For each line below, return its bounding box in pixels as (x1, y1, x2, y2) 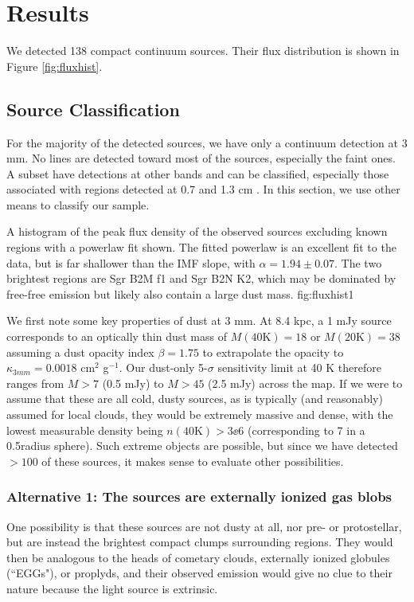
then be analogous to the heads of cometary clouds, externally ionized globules (6, 549, 390, 565)
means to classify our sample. (6, 196, 150, 213)
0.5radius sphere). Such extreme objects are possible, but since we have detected (6, 437, 398, 454)
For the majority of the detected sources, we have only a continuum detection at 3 (6, 134, 408, 150)
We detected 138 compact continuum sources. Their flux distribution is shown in (6, 42, 400, 59)
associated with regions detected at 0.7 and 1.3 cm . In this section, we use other (6, 181, 400, 197)
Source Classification (6, 96, 180, 121)
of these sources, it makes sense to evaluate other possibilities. (41, 452, 344, 469)
